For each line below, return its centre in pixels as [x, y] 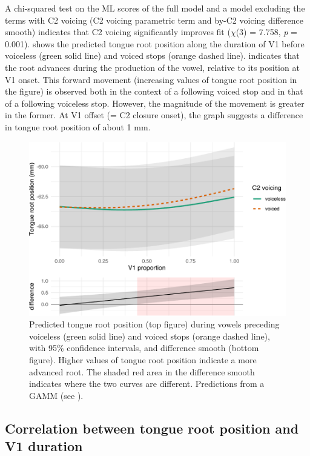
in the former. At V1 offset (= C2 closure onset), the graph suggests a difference [154, 115]
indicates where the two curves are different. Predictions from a [147, 384]
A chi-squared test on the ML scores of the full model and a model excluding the [155, 8]
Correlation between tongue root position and [152, 428]
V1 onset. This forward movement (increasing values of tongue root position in [151, 79]
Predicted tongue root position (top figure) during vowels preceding [154, 324]
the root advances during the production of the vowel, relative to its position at [152, 67]
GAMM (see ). [56, 395]
